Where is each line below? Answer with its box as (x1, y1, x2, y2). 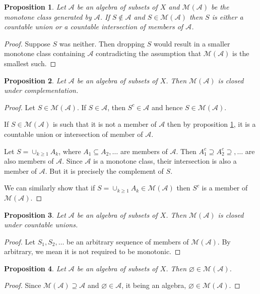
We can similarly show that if (4, 182, 95, 193)
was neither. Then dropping (59, 38, 145, 48)
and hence (151, 102, 183, 112)
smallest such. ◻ (4, 58, 56, 68)
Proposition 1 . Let (4, 2, 66, 12)
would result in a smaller (154, 38, 230, 48)
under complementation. (4, 85, 79, 95)
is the (232, 48, 249, 59)
